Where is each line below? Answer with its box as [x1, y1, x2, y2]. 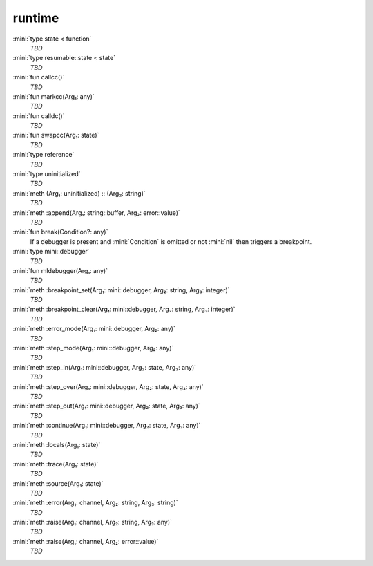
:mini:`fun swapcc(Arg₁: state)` [12, 131, 99, 140]
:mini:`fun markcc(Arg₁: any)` [12, 92, 95, 100]
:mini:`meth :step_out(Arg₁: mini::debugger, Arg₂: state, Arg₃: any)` [12, 402, 200, 411]
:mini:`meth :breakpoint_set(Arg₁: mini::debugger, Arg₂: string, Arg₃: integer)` [12, 285, 231, 294]
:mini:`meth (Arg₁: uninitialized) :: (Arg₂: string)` [12, 189, 146, 197]
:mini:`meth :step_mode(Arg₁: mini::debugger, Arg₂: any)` [12, 344, 174, 352]
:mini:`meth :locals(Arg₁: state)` [12, 440, 101, 449]
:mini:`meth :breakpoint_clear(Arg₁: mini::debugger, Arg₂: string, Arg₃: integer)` [12, 305, 236, 314]
